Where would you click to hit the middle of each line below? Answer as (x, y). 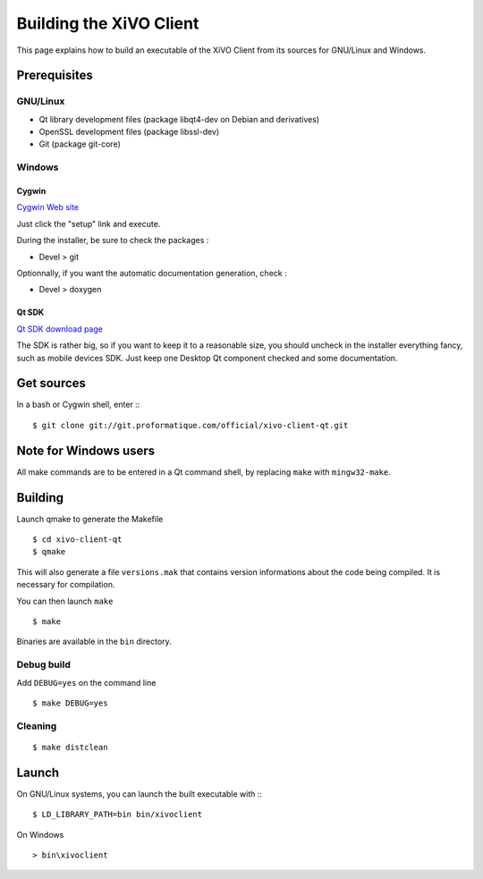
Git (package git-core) (80, 144)
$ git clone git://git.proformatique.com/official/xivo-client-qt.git (191, 425)
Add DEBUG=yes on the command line (86, 682)
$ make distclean (70, 747)
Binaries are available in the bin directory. (94, 642)
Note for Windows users (86, 450)
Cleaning (37, 726)
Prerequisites (55, 76)
